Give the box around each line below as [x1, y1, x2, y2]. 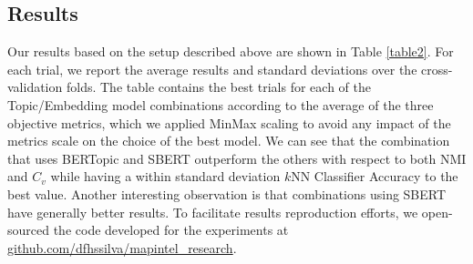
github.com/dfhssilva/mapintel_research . [7, 238, 237, 257]
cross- [421, 59, 453, 78]
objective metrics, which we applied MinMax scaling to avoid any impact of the [7, 113, 451, 132]
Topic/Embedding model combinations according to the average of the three [7, 95, 434, 114]
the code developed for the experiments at [53, 220, 289, 239]
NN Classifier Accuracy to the [291, 167, 458, 186]
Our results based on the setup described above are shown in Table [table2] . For [7, 42, 454, 61]
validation [7, 77, 63, 96]
